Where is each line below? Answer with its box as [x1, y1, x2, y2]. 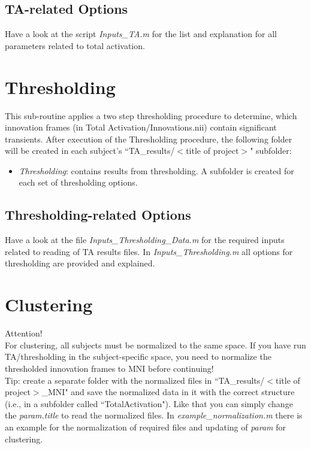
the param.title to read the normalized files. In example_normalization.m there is [5, 409, 303, 421]
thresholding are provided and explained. [5, 257, 155, 269]
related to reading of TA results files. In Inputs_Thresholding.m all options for [5, 245, 293, 257]
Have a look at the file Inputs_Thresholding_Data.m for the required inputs [5, 233, 285, 246]
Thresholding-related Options [5, 205, 191, 224]
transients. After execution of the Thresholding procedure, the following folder [5, 132, 292, 145]
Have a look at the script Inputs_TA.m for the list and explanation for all [5, 28, 277, 40]
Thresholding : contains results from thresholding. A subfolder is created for [19, 164, 294, 177]
